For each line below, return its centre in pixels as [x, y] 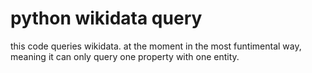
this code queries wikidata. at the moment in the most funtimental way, [156, 46]
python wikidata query [106, 18]
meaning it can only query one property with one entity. [125, 56]
